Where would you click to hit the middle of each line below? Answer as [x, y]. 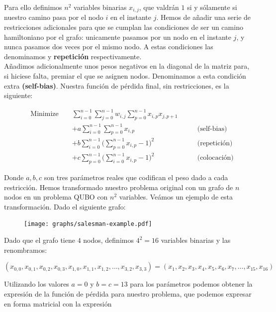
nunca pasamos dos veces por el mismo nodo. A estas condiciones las [109, 47]
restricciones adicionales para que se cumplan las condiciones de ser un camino [124, 27]
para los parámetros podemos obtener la [191, 284]
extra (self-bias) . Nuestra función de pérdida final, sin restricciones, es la [117, 85]
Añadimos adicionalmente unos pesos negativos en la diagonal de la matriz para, [127, 66]
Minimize [45, 114]
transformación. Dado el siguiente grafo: [65, 206]
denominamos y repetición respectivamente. [73, 56]
